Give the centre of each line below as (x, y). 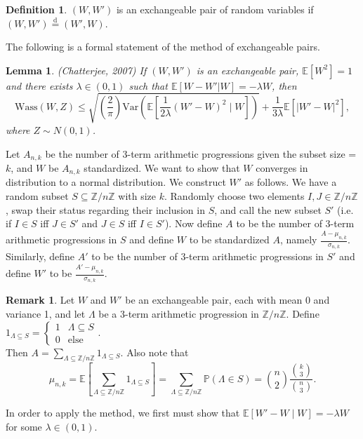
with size (137, 196)
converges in (282, 167)
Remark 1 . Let (40, 300)
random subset (37, 196)
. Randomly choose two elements (235, 196)
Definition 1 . (37, 9)
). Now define (193, 223)
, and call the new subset (268, 209)
